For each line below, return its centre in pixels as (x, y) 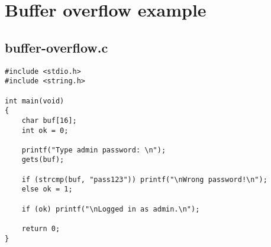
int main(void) (35, 101)
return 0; (41, 229)
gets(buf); (43, 160)
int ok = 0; (45, 130)
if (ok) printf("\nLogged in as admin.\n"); (111, 209)
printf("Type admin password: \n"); (94, 150)
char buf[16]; (49, 120)
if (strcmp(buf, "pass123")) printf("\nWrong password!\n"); (144, 179)
